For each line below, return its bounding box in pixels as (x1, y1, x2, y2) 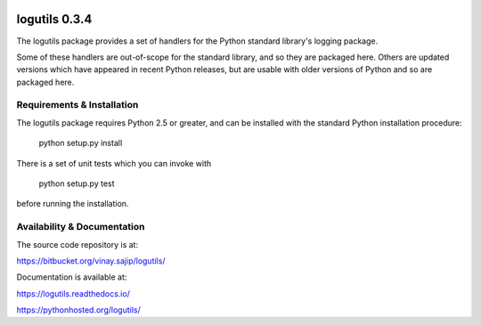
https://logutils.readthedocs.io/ (16, 288, 131, 298)
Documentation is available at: (16, 272, 127, 282)
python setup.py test (38, 178, 115, 189)
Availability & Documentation (16, 221, 145, 233)
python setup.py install (38, 138, 123, 149)
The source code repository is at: (16, 239, 138, 249)
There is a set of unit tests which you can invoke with (16, 158, 212, 168)
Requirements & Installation (16, 99, 139, 111)
